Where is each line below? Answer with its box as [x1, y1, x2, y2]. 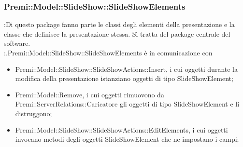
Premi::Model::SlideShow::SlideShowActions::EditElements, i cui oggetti [15, 124, 228, 134]
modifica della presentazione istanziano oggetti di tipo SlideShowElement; [15, 73, 233, 83]
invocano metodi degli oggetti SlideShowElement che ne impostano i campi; [15, 134, 239, 144]
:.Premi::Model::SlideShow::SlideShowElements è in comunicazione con [4, 48, 213, 57]
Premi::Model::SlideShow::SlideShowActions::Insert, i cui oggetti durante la [15, 64, 238, 74]
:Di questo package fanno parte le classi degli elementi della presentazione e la [4, 19, 235, 29]
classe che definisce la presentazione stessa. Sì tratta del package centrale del [4, 28, 230, 39]
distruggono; [15, 108, 52, 118]
